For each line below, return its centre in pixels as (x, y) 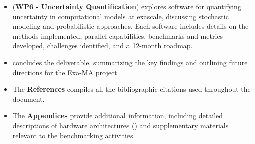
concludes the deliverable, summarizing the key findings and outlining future (130, 62)
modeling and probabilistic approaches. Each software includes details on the (131, 26)
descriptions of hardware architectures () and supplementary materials (120, 125)
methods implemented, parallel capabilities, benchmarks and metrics (118, 36)
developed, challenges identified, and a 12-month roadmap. (102, 46)
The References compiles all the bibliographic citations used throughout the (132, 89)
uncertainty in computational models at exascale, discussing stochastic (120, 16)
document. (28, 99)
